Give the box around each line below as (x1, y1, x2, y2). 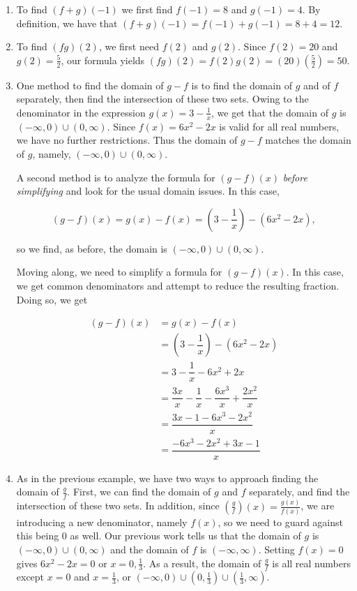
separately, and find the (249, 484, 350, 499)
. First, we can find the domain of (67, 484, 211, 499)
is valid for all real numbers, (219, 119, 340, 133)
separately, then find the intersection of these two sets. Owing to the (16, 91, 309, 106)
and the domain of (110, 542, 189, 557)
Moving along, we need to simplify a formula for (16, 264, 222, 279)
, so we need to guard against (218, 514, 343, 529)
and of (303, 77, 331, 92)
